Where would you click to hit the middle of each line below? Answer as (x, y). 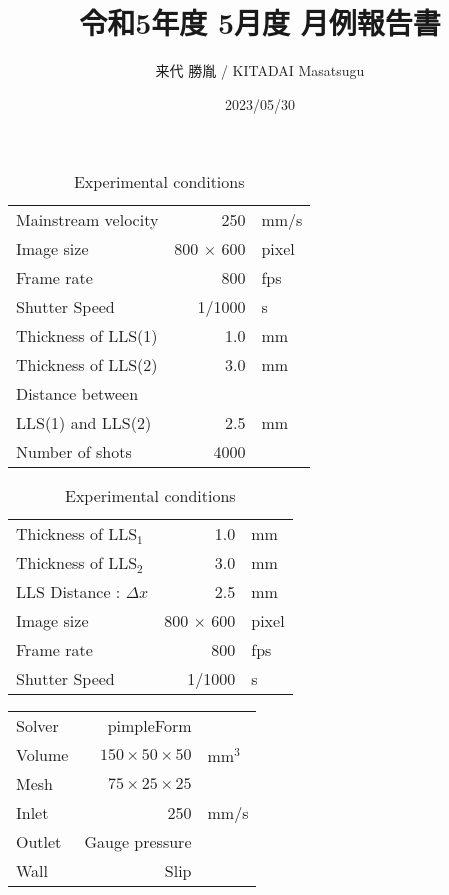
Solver (37, 726)
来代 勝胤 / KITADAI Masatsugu (260, 70)
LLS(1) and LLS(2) (84, 423)
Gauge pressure (138, 842)
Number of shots (74, 452)
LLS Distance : (68, 592)
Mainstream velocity (87, 220)
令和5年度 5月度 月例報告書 (260, 22)
